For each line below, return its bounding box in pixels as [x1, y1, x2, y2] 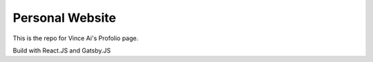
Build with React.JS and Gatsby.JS [12, 46, 111, 55]
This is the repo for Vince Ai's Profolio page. [12, 34, 139, 42]
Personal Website [12, 10, 117, 25]
